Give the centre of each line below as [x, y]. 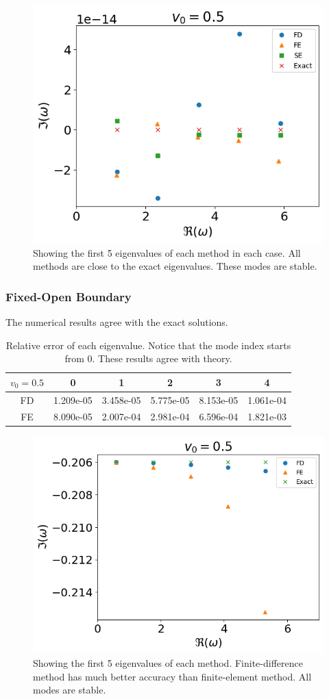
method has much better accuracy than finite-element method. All [172, 676]
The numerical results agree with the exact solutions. [117, 321]
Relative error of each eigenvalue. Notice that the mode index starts [148, 345]
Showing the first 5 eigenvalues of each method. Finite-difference [168, 663]
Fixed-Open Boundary [69, 296]
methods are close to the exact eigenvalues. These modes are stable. [175, 266]
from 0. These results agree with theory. [148, 358]
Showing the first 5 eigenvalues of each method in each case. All [167, 252]
